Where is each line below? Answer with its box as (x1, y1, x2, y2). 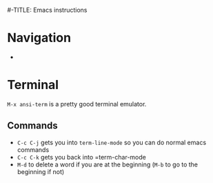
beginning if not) (17, 167, 65, 175)
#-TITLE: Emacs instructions (7, 6, 88, 14)
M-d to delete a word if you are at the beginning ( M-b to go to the (17, 160, 199, 168)
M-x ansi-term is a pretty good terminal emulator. (7, 99, 147, 108)
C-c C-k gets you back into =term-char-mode (17, 153, 146, 161)
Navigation (7, 30, 71, 46)
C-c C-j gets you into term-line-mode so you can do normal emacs (17, 138, 207, 146)
